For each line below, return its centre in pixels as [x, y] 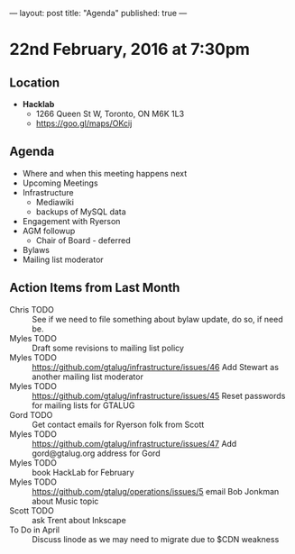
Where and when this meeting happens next [105, 173]
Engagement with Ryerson [71, 221]
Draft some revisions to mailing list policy [108, 348]
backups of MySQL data [81, 212]
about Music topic [65, 501]
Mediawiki [55, 202]
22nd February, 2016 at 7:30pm [130, 50]
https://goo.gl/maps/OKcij [84, 123]
